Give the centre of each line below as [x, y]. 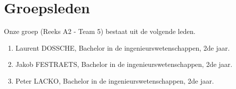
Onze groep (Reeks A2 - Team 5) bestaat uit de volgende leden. [100, 31]
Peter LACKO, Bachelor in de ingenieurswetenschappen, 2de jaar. [115, 80]
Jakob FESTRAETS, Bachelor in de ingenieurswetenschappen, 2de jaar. [124, 64]
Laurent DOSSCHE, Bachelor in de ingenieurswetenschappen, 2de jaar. [123, 47]
